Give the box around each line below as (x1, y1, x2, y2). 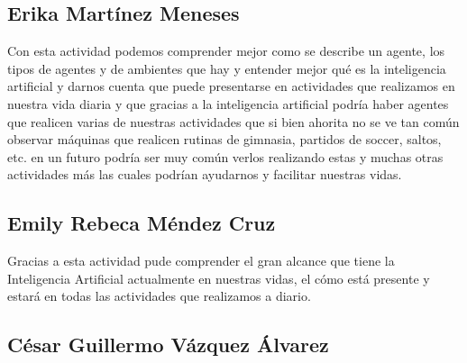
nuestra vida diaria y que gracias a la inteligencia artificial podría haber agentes (7, 94, 449, 113)
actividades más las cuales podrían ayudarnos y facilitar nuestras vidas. (7, 165, 402, 184)
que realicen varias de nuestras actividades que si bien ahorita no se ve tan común (7, 112, 460, 131)
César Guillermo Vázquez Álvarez (7, 331, 329, 358)
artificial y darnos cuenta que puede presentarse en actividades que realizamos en (7, 77, 455, 95)
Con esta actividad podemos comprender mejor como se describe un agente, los (7, 41, 445, 60)
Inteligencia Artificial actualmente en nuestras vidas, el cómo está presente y (7, 268, 430, 287)
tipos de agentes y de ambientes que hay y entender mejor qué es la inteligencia (7, 59, 446, 77)
